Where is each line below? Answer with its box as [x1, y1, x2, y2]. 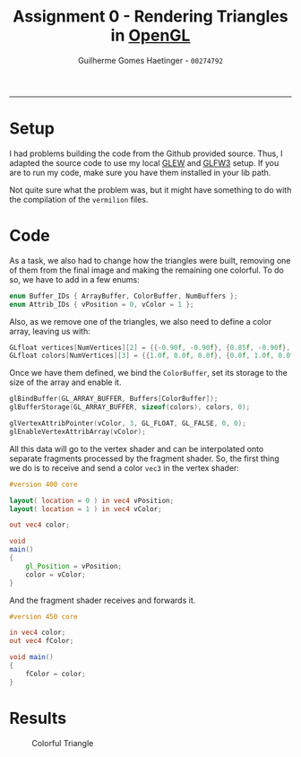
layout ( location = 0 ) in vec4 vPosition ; [9, 496, 175, 505]
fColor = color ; [25, 669, 87, 678]
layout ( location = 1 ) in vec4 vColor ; [9, 504, 163, 513]
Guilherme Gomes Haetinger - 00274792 [77, 55, 224, 65]
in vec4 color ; [9, 628, 66, 638]
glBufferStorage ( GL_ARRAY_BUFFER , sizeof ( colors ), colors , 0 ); [9, 403, 251, 412]
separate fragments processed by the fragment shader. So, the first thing [9, 453, 279, 464]
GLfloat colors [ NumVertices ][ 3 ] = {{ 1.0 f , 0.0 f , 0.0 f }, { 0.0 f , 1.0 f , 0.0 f [9, 352, 295, 361]
